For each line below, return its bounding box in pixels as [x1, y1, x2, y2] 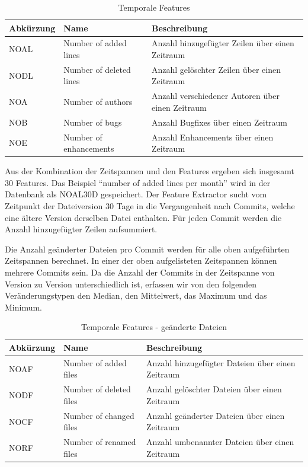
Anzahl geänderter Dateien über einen [146, 409, 285, 421]
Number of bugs [63, 116, 122, 128]
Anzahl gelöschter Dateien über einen [146, 383, 282, 395]
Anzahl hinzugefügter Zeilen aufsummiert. [5, 223, 158, 235]
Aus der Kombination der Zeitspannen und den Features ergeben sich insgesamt [5, 165, 294, 177]
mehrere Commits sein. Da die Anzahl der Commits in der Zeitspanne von [5, 266, 275, 279]
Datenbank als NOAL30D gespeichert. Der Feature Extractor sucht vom [5, 188, 267, 200]
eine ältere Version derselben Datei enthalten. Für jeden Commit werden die [5, 211, 282, 223]
